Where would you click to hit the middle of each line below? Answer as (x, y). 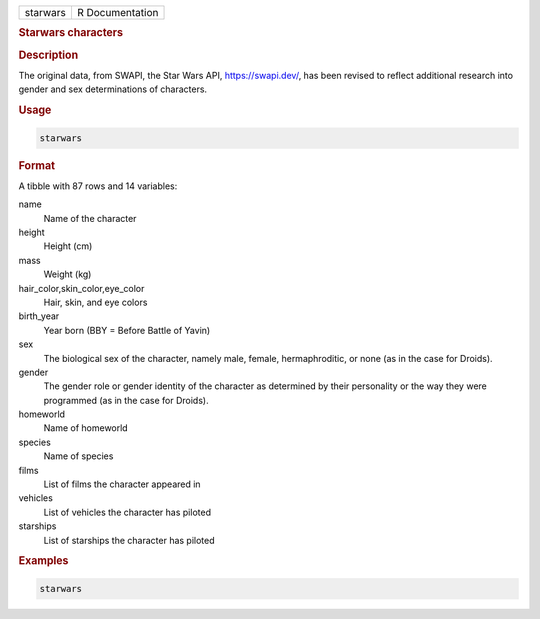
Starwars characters (71, 33)
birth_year (39, 316)
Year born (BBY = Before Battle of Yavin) (127, 330)
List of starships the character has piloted (129, 540)
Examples (43, 561)
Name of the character (90, 218)
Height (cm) (68, 246)
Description (48, 55)
